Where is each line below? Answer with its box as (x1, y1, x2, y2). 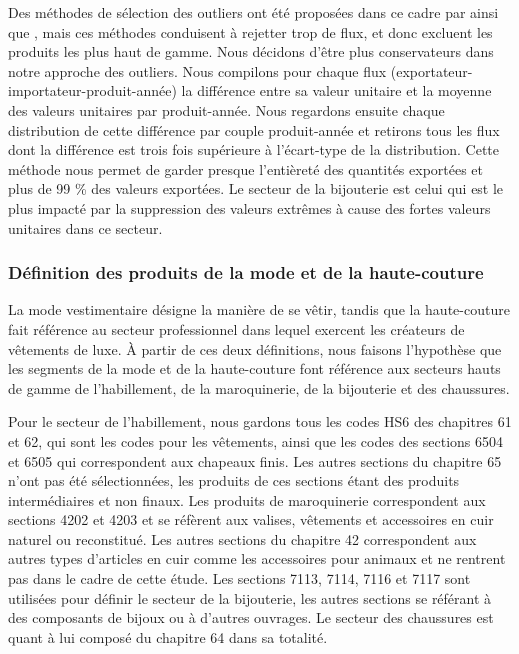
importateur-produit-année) (8, 80, 177, 101)
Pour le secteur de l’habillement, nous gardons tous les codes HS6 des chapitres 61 (8, 411, 512, 432)
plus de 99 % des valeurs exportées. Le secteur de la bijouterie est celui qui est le (8, 178, 504, 199)
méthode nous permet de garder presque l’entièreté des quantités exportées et (8, 158, 484, 179)
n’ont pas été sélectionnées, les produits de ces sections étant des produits (8, 470, 460, 491)
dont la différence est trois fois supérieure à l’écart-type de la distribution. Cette (8, 139, 499, 160)
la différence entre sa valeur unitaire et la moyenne (181, 80, 492, 101)
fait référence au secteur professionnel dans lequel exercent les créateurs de (8, 318, 465, 339)
